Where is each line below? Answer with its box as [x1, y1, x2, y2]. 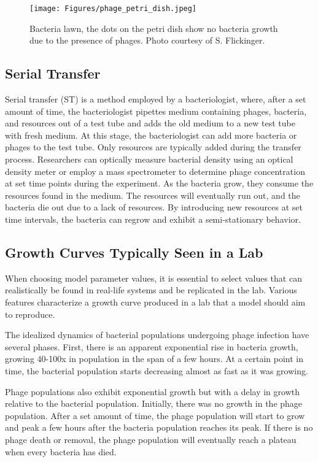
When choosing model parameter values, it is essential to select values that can [5, 271, 302, 284]
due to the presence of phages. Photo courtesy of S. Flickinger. [29, 34, 265, 47]
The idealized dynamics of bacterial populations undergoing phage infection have [5, 328, 309, 341]
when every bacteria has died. [5, 445, 117, 458]
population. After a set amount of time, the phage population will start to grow [5, 409, 305, 422]
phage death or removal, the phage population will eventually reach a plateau [5, 433, 297, 445]
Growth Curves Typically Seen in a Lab [5, 242, 263, 261]
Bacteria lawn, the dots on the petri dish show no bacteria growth [29, 21, 278, 34]
